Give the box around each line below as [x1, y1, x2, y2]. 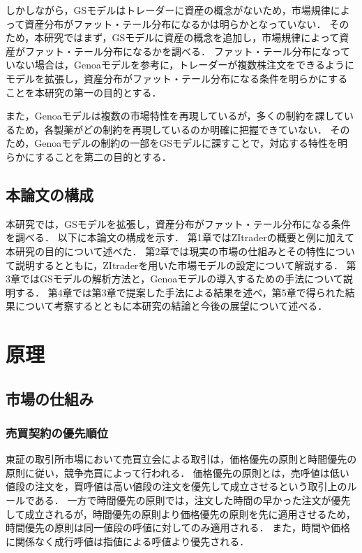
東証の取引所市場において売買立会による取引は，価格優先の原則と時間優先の [6, 452, 357, 466]
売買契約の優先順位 [6, 424, 109, 441]
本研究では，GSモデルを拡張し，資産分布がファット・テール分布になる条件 [6, 216, 351, 231]
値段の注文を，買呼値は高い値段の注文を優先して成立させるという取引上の [6, 479, 347, 494]
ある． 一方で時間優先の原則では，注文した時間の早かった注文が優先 [34, 493, 351, 508]
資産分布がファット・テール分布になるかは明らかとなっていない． [24, 16, 326, 31]
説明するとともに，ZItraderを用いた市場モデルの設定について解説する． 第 [15, 257, 356, 272]
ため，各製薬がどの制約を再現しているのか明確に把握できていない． [15, 122, 327, 136]
